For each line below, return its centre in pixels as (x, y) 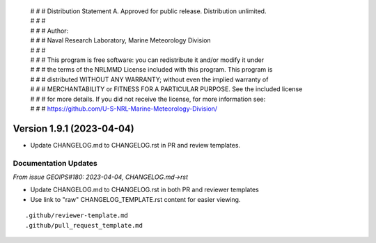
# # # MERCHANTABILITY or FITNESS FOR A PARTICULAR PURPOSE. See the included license (166, 89)
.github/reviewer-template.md (77, 215)
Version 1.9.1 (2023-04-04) (74, 128)
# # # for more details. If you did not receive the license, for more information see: (148, 99)
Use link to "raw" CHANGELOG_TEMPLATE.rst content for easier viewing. (135, 199)
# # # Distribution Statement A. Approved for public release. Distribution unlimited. (148, 11)
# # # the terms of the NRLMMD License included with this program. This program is (151, 70)
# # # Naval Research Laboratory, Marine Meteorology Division (121, 40)
